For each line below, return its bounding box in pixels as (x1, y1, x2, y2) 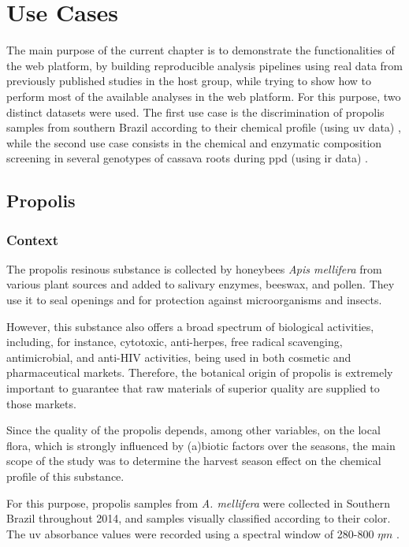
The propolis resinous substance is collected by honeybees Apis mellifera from (6, 260, 382, 277)
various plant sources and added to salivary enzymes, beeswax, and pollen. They (6, 276, 395, 292)
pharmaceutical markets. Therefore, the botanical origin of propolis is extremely (6, 364, 393, 381)
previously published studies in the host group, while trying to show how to (6, 73, 372, 89)
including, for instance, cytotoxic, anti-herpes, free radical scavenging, (6, 333, 343, 350)
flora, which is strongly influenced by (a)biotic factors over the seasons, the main (6, 437, 396, 453)
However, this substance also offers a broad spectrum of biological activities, (6, 318, 374, 334)
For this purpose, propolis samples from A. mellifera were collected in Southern (6, 494, 391, 511)
